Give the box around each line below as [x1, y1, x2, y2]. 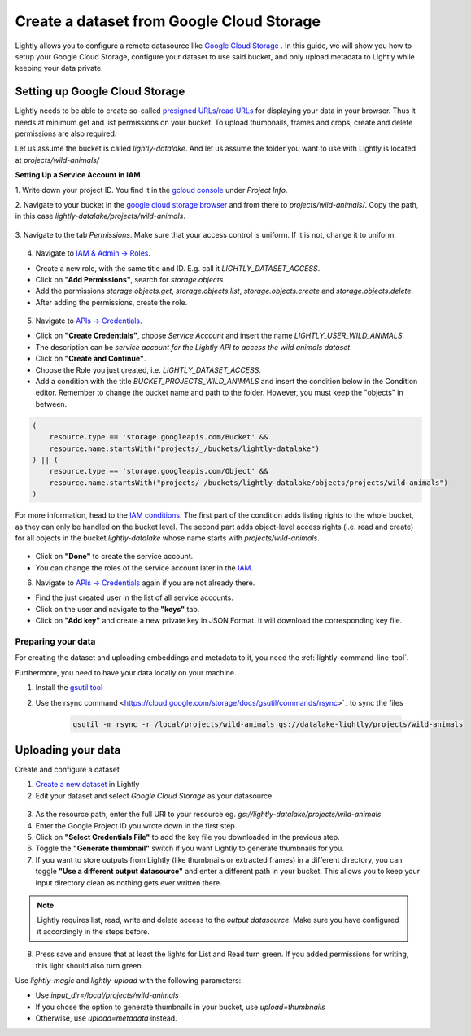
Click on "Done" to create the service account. [35, 552, 194, 562]
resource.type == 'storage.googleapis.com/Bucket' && [49, 432, 268, 442]
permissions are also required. [15, 129, 117, 138]
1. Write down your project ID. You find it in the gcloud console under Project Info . [15, 185, 288, 195]
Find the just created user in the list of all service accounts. [35, 592, 233, 602]
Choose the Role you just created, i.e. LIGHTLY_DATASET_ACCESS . [35, 365, 262, 374]
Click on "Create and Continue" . [35, 354, 146, 364]
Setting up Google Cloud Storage [15, 85, 185, 98]
